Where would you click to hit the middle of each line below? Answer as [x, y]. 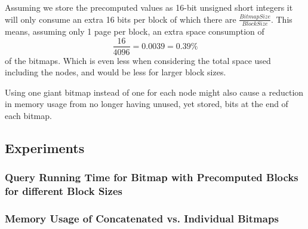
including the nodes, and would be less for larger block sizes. [115, 72]
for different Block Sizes [64, 191]
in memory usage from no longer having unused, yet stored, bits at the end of [147, 104]
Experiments [45, 147]
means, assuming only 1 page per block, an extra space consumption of [135, 31]
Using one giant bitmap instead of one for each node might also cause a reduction [154, 92]
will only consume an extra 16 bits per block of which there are [121, 19]
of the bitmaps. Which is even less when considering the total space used [138, 60]
